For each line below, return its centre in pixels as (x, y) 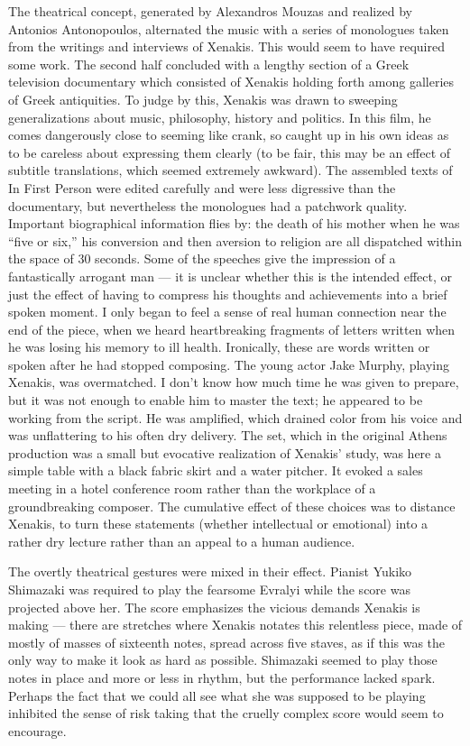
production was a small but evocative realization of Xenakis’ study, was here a (225, 452)
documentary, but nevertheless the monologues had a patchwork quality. (208, 205)
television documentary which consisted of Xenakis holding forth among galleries (231, 82)
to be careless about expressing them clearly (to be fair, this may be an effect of (230, 152)
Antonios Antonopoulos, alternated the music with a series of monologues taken (229, 28)
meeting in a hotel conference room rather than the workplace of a (192, 488)
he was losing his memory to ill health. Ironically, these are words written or (219, 347)
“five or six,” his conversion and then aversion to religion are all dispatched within (235, 240)
